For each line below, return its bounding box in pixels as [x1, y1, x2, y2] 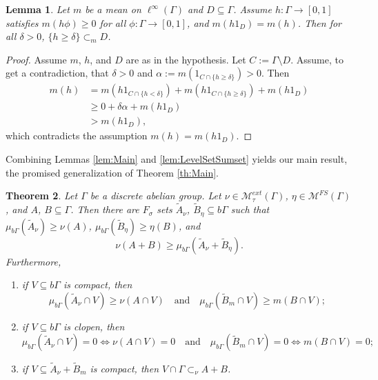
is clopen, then [63, 319, 125, 333]
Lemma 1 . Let [6, 2, 70, 16]
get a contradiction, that [6, 66, 109, 80]
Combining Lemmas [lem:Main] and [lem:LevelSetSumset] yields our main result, [6, 152, 348, 166]
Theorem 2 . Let [6, 188, 78, 203]
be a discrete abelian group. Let [90, 188, 221, 203]
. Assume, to [290, 52, 344, 66]
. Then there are [70, 202, 139, 217]
